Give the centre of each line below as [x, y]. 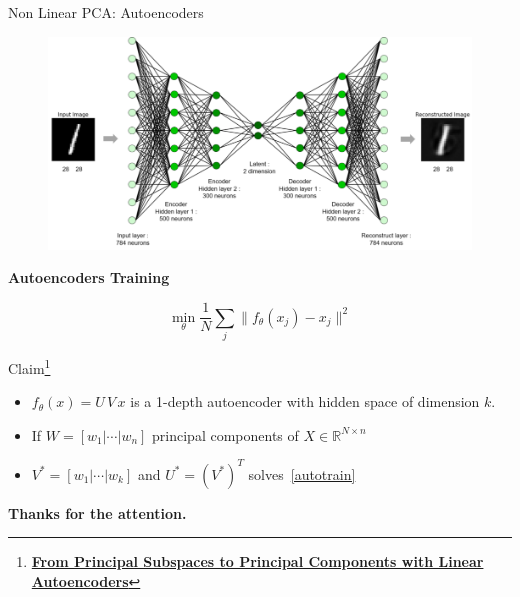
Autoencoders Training [89, 277]
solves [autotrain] [302, 473]
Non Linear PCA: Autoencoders [106, 12]
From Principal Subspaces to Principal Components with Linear [257, 561]
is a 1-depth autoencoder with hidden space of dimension [305, 401]
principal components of [225, 434]
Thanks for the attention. [97, 512]
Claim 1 [29, 366]
